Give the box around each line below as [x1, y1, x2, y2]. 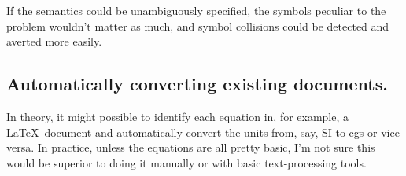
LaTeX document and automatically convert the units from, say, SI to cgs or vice [6, 123, 400, 140]
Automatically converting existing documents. [6, 71, 388, 96]
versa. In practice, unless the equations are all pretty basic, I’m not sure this [6, 139, 375, 156]
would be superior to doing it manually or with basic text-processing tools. [6, 154, 367, 170]
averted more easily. [6, 33, 102, 49]
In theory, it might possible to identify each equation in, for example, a [6, 108, 349, 124]
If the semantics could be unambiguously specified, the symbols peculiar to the [6, 2, 386, 18]
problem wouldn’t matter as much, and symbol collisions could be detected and [6, 17, 389, 34]
